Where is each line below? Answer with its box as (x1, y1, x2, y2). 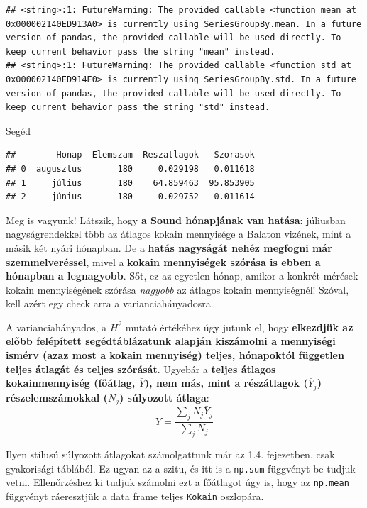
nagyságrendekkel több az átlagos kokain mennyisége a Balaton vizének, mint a (6, 226, 351, 241)
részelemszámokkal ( (6, 390, 108, 404)
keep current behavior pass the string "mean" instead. (6, 46, 275, 57)
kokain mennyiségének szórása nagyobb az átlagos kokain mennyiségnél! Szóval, (6, 282, 349, 297)
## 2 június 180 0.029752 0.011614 (6, 192, 255, 202)
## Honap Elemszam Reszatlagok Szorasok (6, 150, 255, 160)
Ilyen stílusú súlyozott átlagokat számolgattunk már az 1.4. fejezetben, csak (6, 447, 335, 461)
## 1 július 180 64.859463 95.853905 (6, 177, 255, 188)
